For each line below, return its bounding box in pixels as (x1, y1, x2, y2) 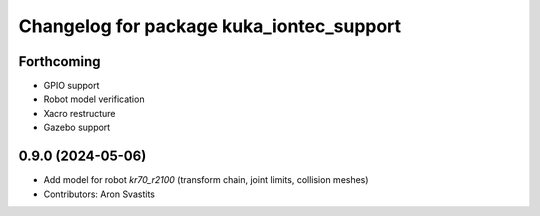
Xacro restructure (43, 107, 116, 119)
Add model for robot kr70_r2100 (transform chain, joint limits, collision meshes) (43, 174, 369, 186)
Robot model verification (43, 93, 145, 105)
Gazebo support (43, 121, 111, 134)
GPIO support (43, 80, 100, 92)
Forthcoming (18, 53, 101, 70)
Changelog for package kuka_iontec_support (18, 15, 402, 37)
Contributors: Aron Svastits (43, 188, 155, 200)
